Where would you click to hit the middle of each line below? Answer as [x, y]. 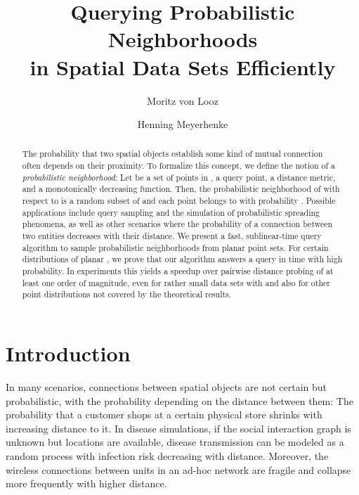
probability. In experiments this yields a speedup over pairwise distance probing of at [178, 271]
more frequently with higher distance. [86, 483]
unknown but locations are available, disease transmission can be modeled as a [175, 442]
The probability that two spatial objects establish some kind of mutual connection [172, 154]
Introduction [68, 353]
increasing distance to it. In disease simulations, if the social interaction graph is [178, 428]
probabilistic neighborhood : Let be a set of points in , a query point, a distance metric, [179, 177]
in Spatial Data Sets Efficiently [183, 66]
